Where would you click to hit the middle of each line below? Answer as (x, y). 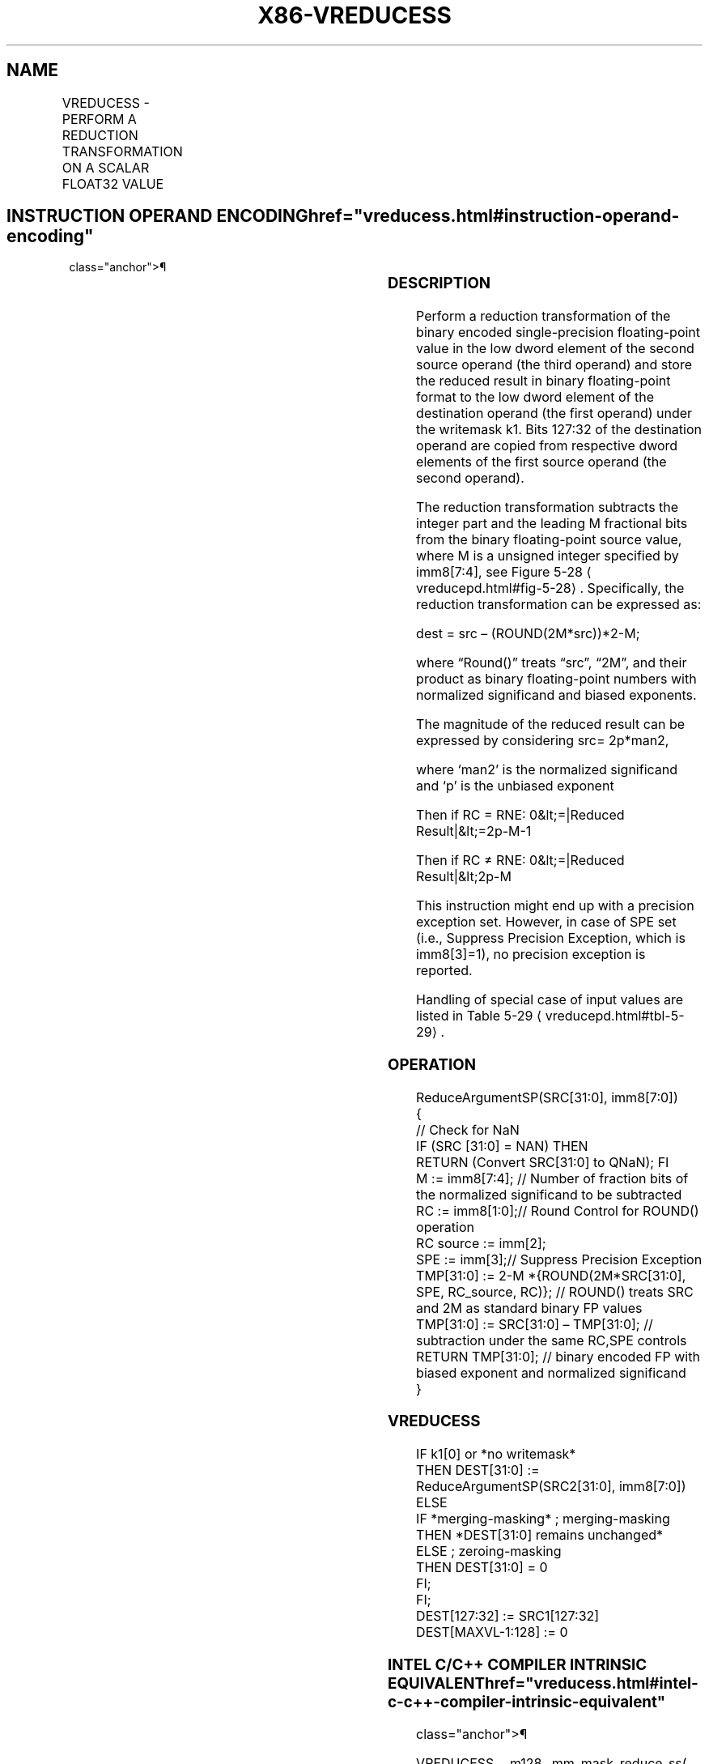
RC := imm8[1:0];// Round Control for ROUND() (558, 1210)
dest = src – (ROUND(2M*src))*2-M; (528, 634)
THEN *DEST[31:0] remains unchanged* (540, 1535)
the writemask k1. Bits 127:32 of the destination (559, 430)
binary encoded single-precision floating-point (558, 332)
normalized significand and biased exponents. (556, 695)
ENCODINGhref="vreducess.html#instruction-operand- (448, 216)
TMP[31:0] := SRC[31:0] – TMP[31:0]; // (535, 1324)
